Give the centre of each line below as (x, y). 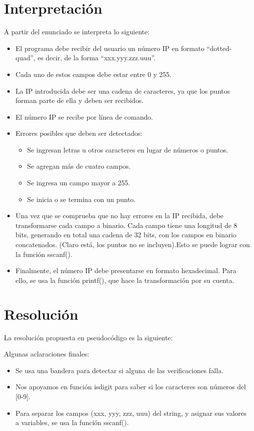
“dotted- (219, 48)
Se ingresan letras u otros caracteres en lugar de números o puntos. (128, 149)
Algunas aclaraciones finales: (47, 354)
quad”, (25, 58)
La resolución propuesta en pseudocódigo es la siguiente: (88, 337)
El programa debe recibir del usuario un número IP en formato (110, 48)
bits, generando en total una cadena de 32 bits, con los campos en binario (126, 235)
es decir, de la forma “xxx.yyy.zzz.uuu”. (96, 58)
